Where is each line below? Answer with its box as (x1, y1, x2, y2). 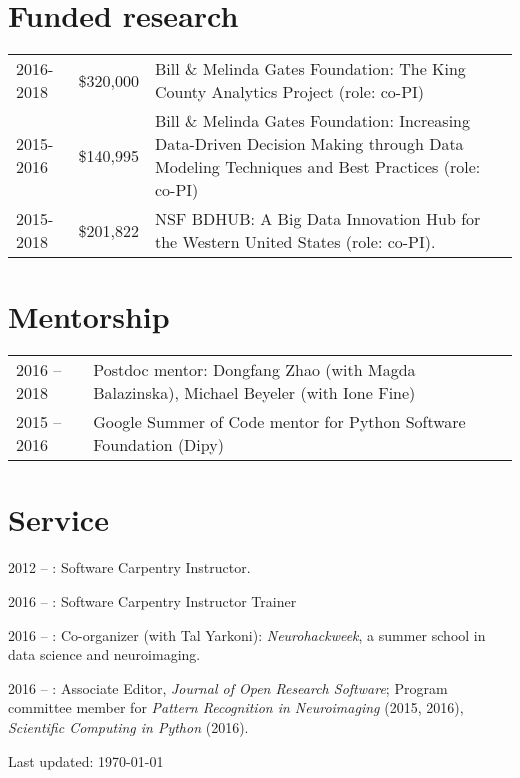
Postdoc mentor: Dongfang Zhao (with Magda (93, 358, 416, 382)
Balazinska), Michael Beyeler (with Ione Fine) (93, 381, 416, 405)
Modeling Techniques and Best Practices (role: (154, 155, 481, 179)
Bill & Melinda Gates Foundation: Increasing (154, 109, 470, 133)
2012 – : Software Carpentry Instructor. (8, 557, 251, 578)
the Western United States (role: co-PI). (154, 230, 436, 254)
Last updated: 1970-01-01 (8, 750, 164, 771)
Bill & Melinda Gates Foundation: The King (154, 57, 466, 81)
